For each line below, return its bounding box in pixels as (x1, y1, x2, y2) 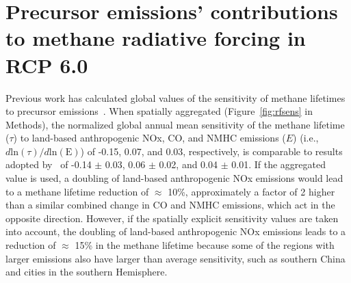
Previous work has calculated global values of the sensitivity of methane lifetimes (5, 90, 346, 105)
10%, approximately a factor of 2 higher (168, 184, 335, 198)
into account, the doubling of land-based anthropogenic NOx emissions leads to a (5, 224, 346, 239)
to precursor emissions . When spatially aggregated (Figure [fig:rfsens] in (5, 104, 313, 118)
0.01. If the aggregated (231, 157, 326, 172)
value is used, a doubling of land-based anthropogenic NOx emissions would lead (5, 171, 343, 185)
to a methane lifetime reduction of (5, 184, 149, 198)
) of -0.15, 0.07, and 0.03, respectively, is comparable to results (80, 144, 343, 158)
